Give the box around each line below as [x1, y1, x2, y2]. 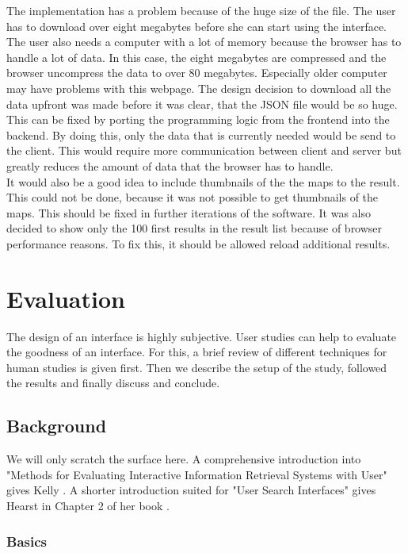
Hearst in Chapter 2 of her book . [6, 497, 170, 513]
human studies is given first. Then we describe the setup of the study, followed [6, 359, 387, 375]
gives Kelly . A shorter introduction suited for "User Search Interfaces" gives [6, 482, 376, 498]
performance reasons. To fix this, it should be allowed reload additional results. [6, 235, 391, 252]
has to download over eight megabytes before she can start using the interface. [6, 17, 387, 34]
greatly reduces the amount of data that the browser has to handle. [6, 157, 334, 174]
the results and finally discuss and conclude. [6, 374, 220, 391]
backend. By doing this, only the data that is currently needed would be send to [6, 126, 396, 143]
